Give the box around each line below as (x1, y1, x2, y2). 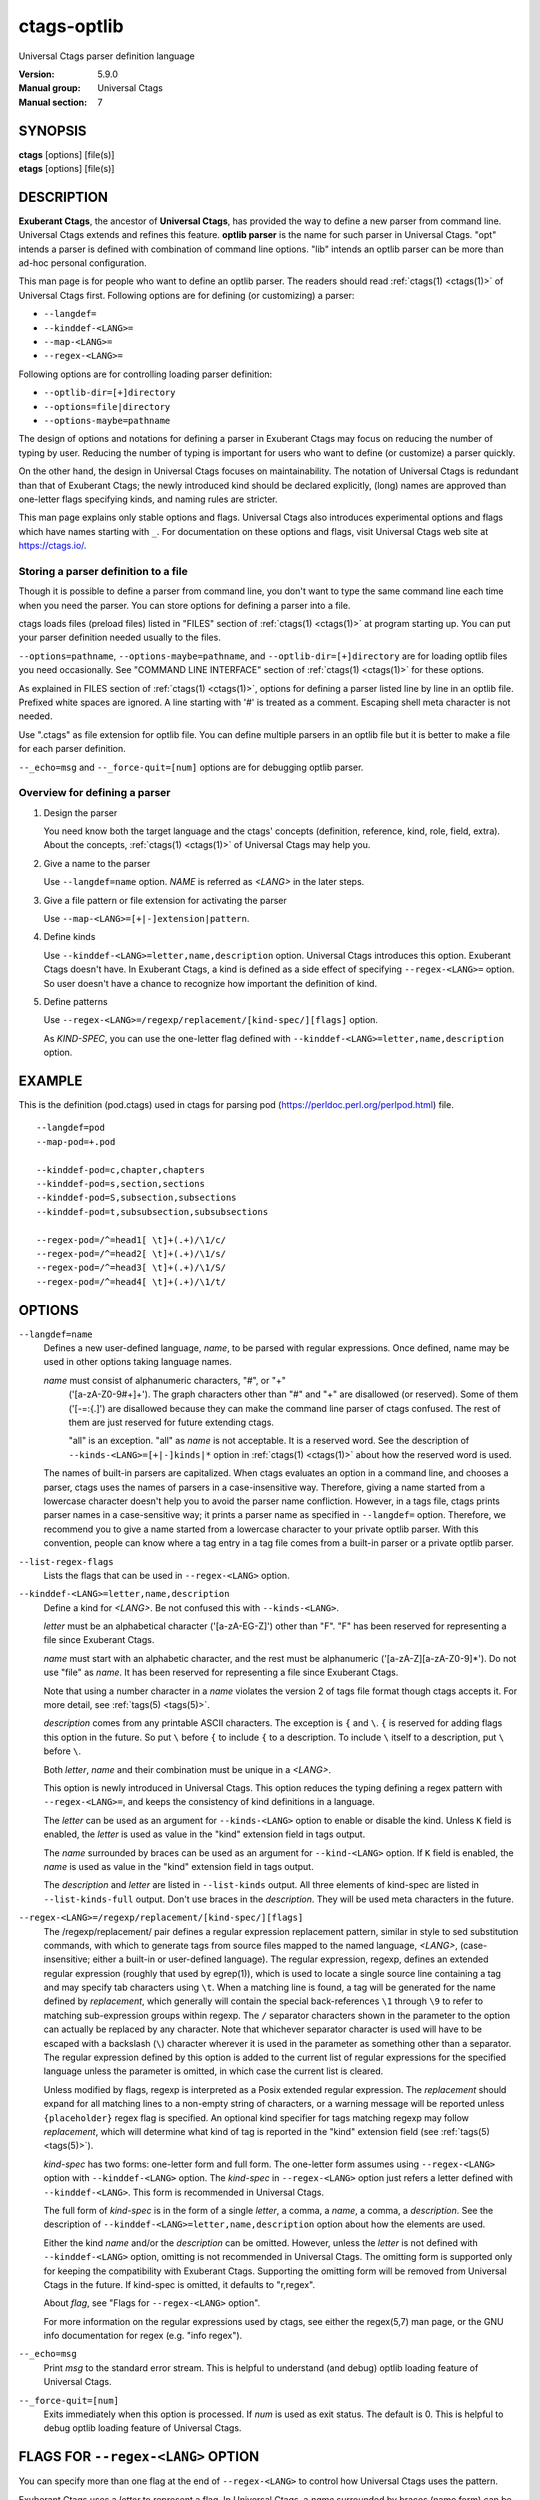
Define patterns (43, 996, 109, 1007)
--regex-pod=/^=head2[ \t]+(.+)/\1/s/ (36, 1248, 227, 1259)
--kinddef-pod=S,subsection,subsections (36, 1192, 237, 1204)
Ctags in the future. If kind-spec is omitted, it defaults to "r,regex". (43, 2278, 316, 2290)
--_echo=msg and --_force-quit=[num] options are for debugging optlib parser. (18, 761, 364, 773)
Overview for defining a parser (18, 786, 171, 800)
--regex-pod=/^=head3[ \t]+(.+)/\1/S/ (36, 1262, 227, 1274)
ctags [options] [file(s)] (18, 148, 115, 160)
